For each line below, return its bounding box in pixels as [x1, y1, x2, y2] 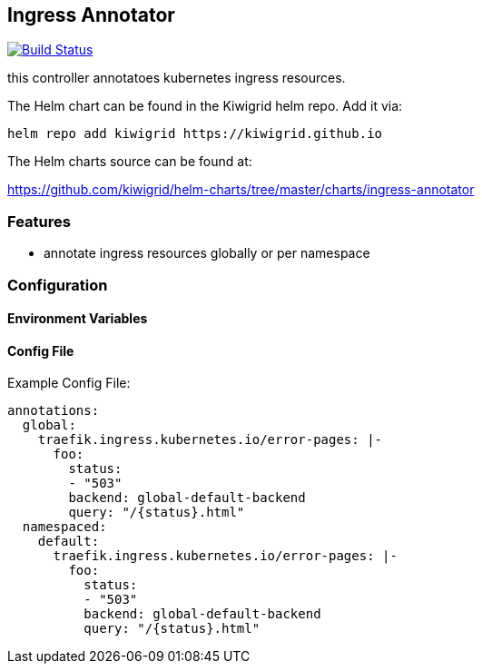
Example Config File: [7, 375, 131, 391]
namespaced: [22, 519, 107, 535]
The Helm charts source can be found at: [7, 153, 252, 170]
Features [7, 212, 71, 231]
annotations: [7, 403, 100, 419]
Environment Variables [7, 311, 148, 327]
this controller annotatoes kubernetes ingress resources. [7, 70, 346, 86]
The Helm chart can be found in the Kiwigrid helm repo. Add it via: [7, 98, 403, 114]
